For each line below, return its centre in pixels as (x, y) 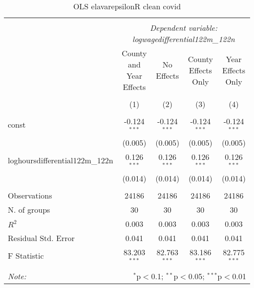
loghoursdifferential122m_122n (61, 160)
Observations (30, 195)
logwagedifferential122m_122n (184, 39)
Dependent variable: (183, 28)
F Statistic (26, 255)
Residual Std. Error (41, 238)
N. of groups (29, 209)
